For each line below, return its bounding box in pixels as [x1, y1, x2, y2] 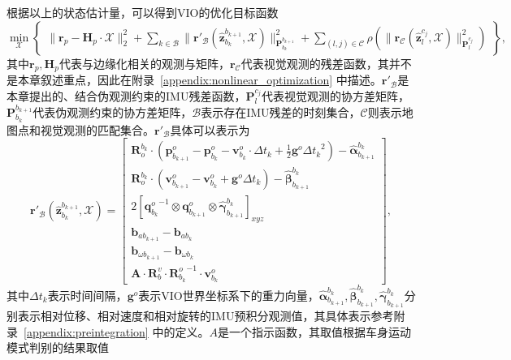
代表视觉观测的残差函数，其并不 [240, 54, 412, 71]
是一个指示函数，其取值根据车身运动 [217, 323, 411, 340]
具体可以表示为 [170, 121, 250, 138]
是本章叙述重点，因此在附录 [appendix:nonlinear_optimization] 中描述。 [6, 71, 382, 88]
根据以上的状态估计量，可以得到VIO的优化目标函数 [6, 4, 279, 20]
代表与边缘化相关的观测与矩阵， [58, 54, 230, 71]
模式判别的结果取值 [6, 339, 109, 356]
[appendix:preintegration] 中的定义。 [24, 323, 210, 340]
